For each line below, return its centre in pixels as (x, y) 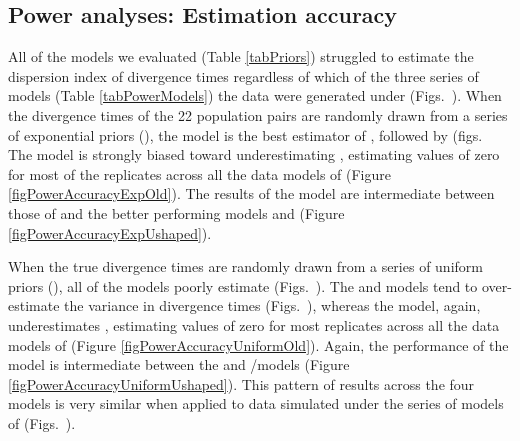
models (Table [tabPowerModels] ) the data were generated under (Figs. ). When (255, 95)
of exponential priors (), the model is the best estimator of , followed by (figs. (245, 134)
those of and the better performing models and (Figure (176, 212)
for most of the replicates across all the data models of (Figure (199, 173)
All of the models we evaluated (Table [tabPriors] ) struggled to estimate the (241, 56)
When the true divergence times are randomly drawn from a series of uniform (245, 266)
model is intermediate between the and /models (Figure (179, 364)
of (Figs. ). (42, 422)
